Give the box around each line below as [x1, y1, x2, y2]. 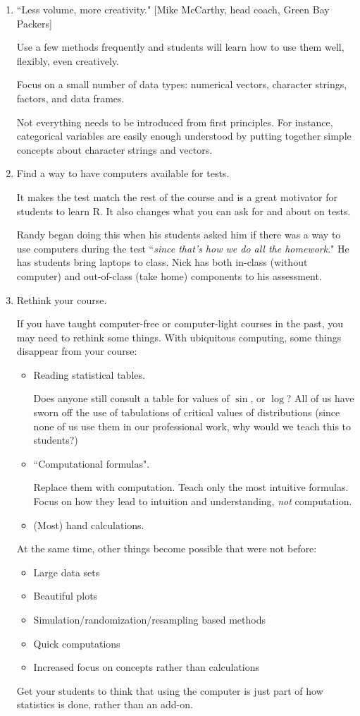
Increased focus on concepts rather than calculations [33, 660, 260, 674]
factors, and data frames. [16, 90, 125, 105]
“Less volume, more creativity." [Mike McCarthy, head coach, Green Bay [16, 2, 330, 16]
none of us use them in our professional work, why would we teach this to [33, 418, 352, 433]
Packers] [16, 16, 52, 30]
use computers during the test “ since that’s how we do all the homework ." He [16, 241, 349, 255]
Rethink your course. [16, 292, 107, 307]
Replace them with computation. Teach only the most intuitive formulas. [33, 480, 349, 494]
